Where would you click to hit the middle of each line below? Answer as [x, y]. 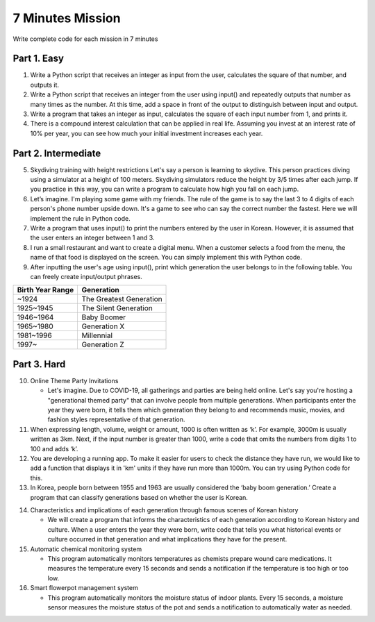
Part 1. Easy [38, 59]
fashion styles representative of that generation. [116, 419]
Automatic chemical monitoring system [86, 549]
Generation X [103, 326]
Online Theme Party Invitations [74, 380]
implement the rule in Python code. [81, 218]
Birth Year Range [45, 290]
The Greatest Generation [122, 299]
